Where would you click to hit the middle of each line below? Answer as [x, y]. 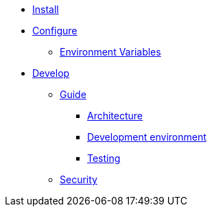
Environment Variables [110, 52]
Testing [104, 158]
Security [79, 179]
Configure [55, 31]
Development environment [147, 137]
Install [46, 9]
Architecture [115, 116]
